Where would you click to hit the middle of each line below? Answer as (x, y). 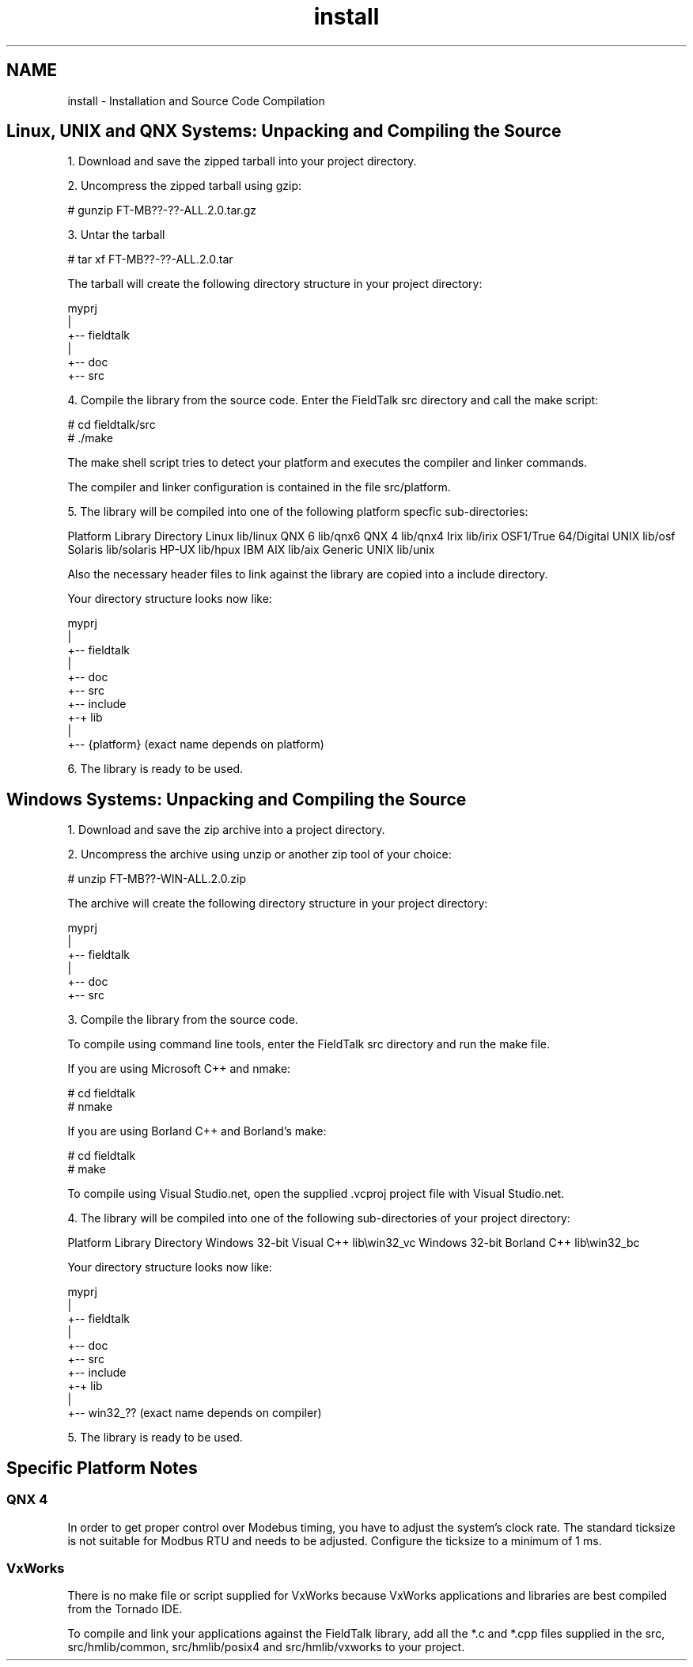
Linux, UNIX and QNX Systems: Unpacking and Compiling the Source (284, 131)
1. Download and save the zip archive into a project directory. (226, 830)
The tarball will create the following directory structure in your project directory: (275, 284)
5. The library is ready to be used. (155, 1438)
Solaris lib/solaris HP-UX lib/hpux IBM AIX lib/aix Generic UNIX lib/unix (251, 550)
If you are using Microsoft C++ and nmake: (179, 1069)
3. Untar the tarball (116, 235)
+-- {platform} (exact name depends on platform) (196, 744)
